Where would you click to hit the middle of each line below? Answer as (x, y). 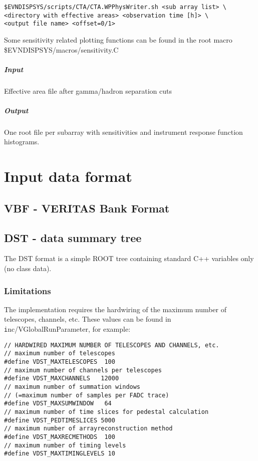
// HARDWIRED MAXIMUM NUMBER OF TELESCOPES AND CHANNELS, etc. (112, 345)
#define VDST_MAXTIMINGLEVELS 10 (60, 454)
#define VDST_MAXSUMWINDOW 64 (58, 404)
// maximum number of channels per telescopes (83, 370)
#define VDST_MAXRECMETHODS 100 (60, 437)
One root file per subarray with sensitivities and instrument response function (123, 132)
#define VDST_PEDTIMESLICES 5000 (60, 420)
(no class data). (28, 268)
